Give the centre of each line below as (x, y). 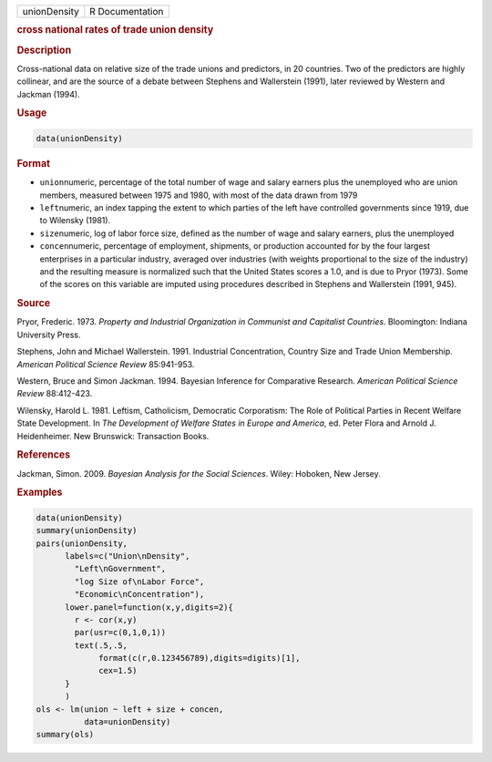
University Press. (49, 335)
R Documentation (127, 11)
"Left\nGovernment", (120, 569)
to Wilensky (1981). (75, 221)
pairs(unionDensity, (82, 543)
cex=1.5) (118, 671)
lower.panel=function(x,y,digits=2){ (149, 607)
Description (44, 50)
